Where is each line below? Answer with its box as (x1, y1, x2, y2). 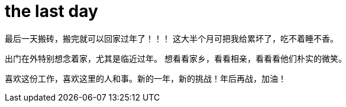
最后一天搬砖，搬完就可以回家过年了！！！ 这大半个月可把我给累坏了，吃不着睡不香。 (5, 33, 338, 44)
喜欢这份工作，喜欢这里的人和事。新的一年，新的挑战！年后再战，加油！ (5, 73, 286, 83)
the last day (5, 1, 98, 21)
